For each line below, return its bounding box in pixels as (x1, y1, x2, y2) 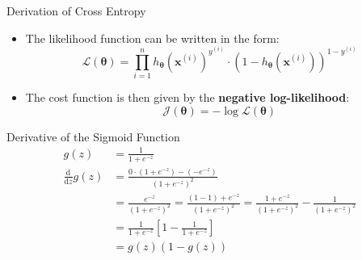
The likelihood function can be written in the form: (25, 29, 280, 46)
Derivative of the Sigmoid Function (6, 128, 180, 145)
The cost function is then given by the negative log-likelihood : (25, 89, 350, 106)
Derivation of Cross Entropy (6, 2, 146, 19)
